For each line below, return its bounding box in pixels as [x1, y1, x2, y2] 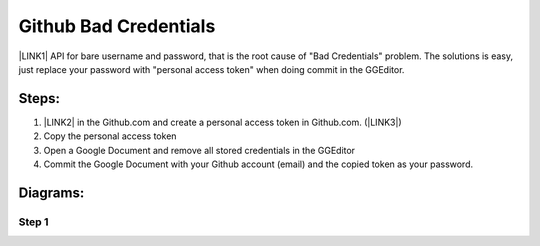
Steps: [18, 90, 60, 107]
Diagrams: [18, 184, 85, 201]
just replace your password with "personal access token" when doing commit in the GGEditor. [18, 63, 405, 75]
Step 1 [18, 215, 49, 229]
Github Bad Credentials [18, 15, 216, 37]
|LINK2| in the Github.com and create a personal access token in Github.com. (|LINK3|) [43, 116, 402, 128]
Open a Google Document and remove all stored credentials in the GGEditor [43, 144, 355, 156]
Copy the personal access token [43, 130, 177, 142]
